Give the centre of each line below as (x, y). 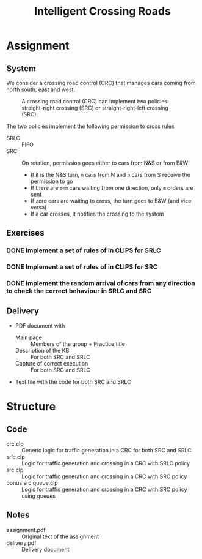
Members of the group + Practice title (78, 343)
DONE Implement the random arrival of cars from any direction (101, 283)
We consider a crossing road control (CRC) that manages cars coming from (101, 83)
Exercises (25, 233)
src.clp (15, 470)
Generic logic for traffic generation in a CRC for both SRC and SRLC (107, 450)
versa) (38, 207)
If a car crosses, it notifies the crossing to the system (97, 214)
